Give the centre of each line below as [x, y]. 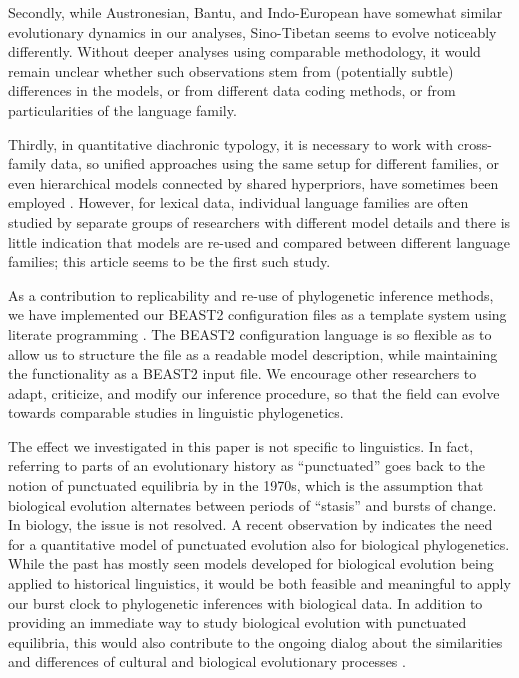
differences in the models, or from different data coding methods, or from [232, 90]
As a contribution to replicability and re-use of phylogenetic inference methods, [251, 294]
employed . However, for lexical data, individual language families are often [238, 202]
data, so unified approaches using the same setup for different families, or [275, 163]
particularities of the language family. [122, 109]
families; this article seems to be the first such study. [169, 261]
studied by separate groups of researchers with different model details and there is [259, 221]
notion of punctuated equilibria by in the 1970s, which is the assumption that [246, 485]
